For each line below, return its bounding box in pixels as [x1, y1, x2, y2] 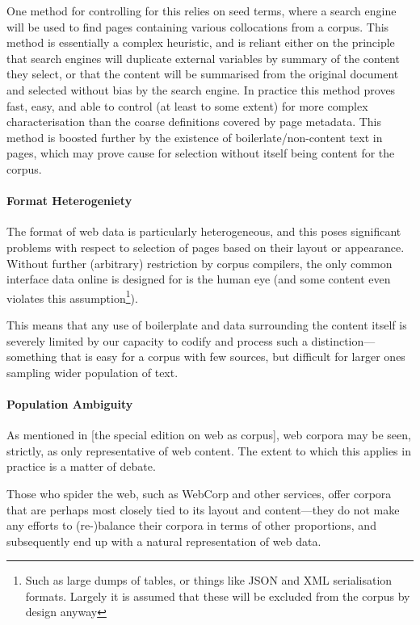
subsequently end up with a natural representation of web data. [6, 532, 321, 549]
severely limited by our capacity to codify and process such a [6, 332, 308, 349]
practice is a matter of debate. [6, 458, 156, 475]
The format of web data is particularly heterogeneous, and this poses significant [6, 223, 401, 240]
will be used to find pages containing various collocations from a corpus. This [6, 18, 389, 35]
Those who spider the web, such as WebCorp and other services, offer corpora [6, 484, 392, 501]
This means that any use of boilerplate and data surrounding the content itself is [6, 316, 407, 333]
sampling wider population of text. [6, 363, 178, 380]
